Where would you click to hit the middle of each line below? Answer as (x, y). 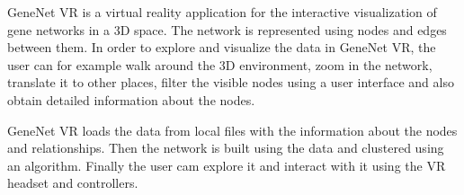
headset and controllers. (73, 183)
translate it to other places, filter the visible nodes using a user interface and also (231, 82)
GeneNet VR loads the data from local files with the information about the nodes (232, 130)
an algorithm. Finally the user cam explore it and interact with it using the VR (227, 165)
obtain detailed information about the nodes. (131, 99)
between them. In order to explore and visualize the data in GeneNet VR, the (222, 47)
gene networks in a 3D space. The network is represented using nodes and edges (227, 29)
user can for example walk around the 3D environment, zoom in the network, (220, 64)
